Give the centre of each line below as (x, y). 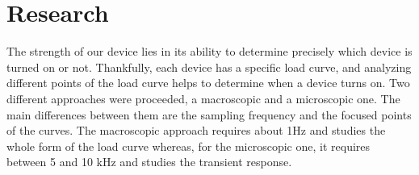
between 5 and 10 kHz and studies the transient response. (149, 162)
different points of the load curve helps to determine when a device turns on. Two (208, 83)
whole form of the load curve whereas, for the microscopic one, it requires (189, 146)
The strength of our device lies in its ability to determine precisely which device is (209, 51)
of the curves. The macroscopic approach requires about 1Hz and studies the (196, 130)
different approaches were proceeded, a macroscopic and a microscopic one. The (203, 98)
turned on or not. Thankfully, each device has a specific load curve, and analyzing (209, 67)
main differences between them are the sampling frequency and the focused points (209, 114)
